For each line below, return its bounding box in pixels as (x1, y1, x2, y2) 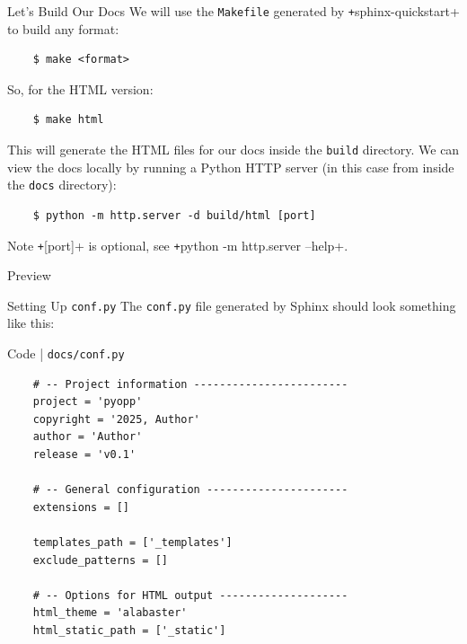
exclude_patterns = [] (32, 553, 168, 567)
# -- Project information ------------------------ (32, 377, 348, 391)
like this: (7, 313, 55, 332)
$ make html (32, 113, 104, 127)
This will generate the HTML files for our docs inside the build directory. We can (7, 140, 460, 159)
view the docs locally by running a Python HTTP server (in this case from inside (7, 157, 454, 176)
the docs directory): (7, 175, 117, 194)
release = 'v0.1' (32, 448, 137, 462)
